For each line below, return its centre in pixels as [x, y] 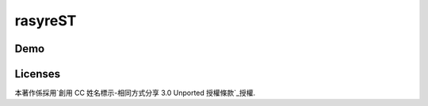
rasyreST [46, 21]
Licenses [38, 74]
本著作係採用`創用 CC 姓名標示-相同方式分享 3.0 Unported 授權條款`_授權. [135, 93]
